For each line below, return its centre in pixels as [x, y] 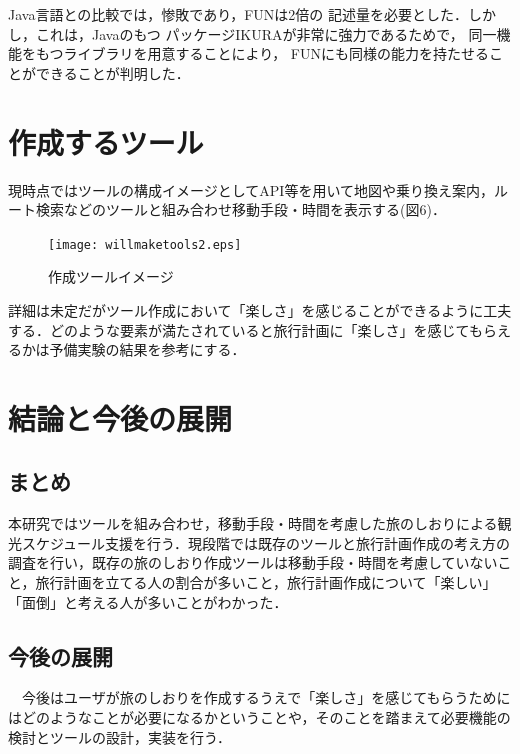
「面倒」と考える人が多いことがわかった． [148, 601]
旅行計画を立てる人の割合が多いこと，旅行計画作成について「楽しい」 [266, 582]
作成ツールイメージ [111, 276]
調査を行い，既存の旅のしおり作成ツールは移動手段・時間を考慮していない [253, 562]
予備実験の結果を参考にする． [147, 349]
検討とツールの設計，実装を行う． [119, 736]
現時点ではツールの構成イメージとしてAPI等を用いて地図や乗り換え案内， [251, 189]
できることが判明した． [112, 72]
